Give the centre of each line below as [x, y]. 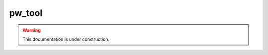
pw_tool [26, 13]
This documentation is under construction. [66, 39]
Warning [32, 30]
